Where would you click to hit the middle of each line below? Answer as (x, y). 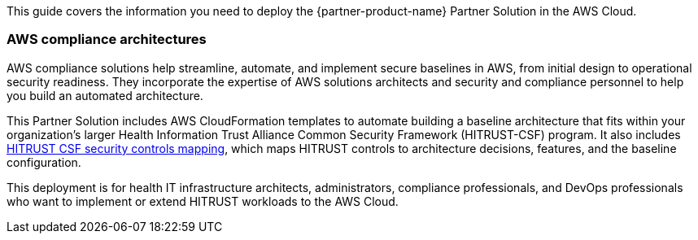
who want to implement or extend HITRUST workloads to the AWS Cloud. (203, 201)
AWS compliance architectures (107, 39)
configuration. (44, 162)
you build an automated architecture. (105, 95)
